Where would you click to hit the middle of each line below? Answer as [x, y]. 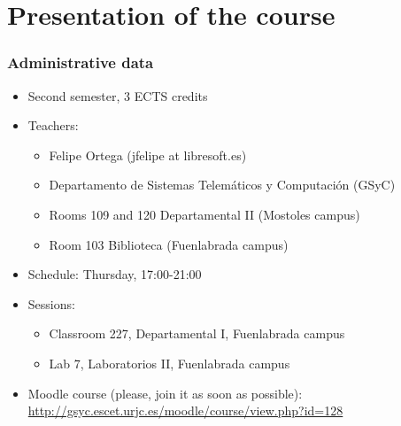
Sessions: [51, 303]
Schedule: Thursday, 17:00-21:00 [115, 274]
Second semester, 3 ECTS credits [118, 95]
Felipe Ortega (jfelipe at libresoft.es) [148, 155]
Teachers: [53, 125]
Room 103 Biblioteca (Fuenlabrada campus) [169, 244]
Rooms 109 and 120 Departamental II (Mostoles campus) [204, 214]
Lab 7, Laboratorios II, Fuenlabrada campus [170, 363]
